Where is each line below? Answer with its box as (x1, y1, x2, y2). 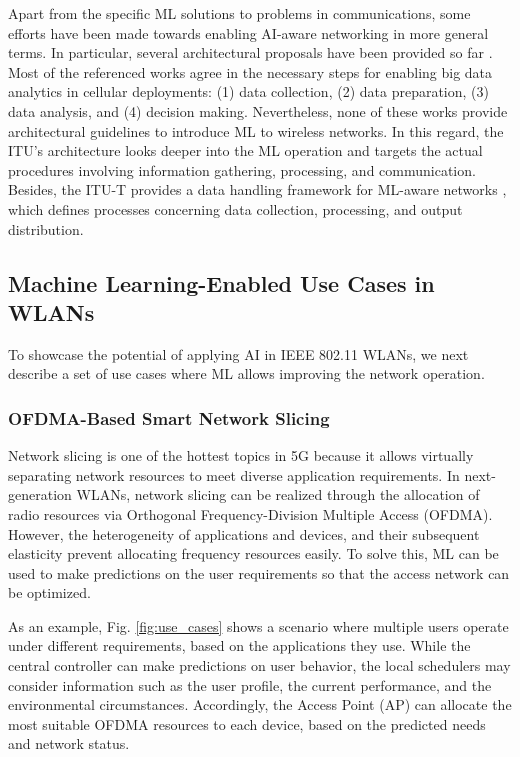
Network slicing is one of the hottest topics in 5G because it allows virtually (8, 445, 474, 466)
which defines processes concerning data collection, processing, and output (8, 198, 463, 219)
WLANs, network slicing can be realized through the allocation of (76, 484, 480, 505)
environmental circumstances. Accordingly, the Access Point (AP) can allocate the (8, 694, 512, 715)
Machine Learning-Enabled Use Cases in (8, 267, 435, 298)
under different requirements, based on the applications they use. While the (8, 635, 471, 656)
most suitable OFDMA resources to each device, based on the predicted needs (8, 713, 486, 734)
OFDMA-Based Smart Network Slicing (8, 405, 330, 430)
